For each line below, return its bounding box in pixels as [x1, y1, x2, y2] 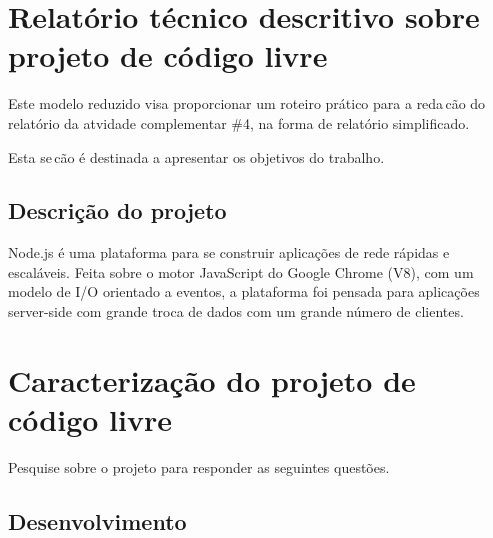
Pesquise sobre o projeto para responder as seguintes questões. [8, 456, 390, 477]
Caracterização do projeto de [8, 359, 416, 400]
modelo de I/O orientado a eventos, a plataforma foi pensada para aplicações [8, 281, 480, 302]
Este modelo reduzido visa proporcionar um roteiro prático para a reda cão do [8, 93, 486, 114]
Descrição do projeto [8, 195, 227, 226]
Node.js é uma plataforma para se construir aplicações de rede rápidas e [8, 242, 450, 263]
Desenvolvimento [8, 505, 187, 536]
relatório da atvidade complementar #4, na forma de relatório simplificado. [8, 112, 470, 133]
